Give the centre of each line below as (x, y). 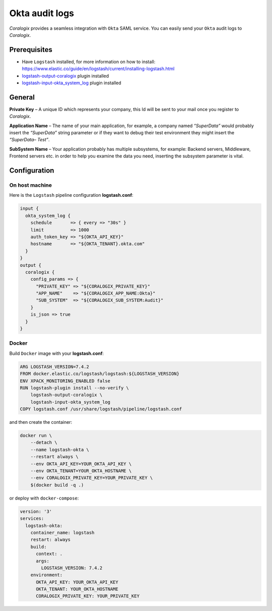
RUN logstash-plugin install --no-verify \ (75, 388)
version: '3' (36, 511)
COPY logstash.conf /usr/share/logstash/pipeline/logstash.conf (101, 409)
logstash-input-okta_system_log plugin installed (72, 83)
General (22, 97)
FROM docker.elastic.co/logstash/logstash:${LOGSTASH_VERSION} (100, 374)
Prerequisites (31, 50)
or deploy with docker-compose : (44, 498)
